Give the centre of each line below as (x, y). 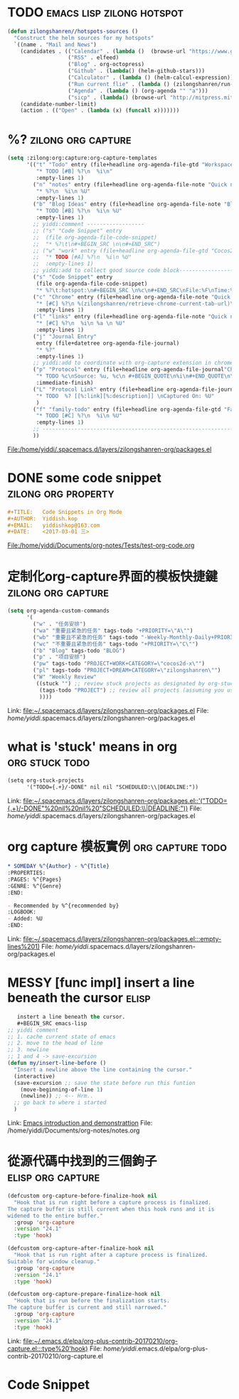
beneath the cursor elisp (79, 998)
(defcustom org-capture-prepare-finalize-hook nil (84, 1295)
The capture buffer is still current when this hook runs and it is (111, 1209)
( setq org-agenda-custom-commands (59, 611)
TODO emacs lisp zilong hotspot (95, 12)
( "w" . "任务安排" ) (60, 624)
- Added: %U (25, 919)
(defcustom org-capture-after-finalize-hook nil (81, 1248)
